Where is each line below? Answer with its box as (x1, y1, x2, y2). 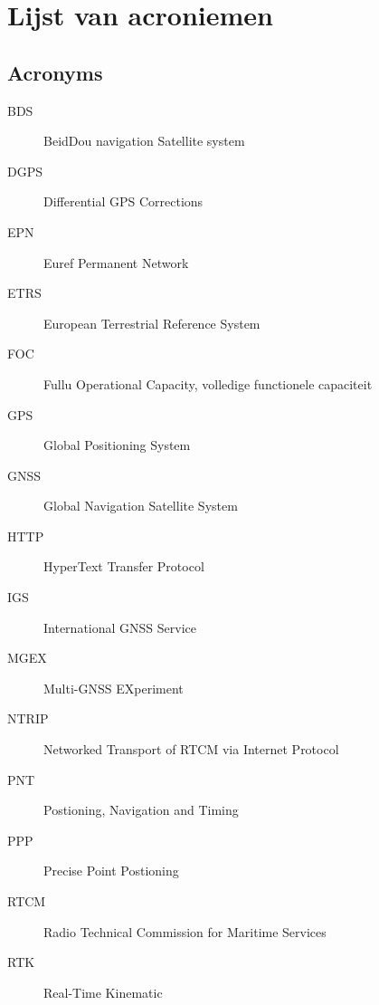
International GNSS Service (43, 617, 196, 636)
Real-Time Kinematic (43, 982, 163, 1001)
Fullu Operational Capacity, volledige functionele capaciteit (43, 374, 373, 393)
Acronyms (7, 58, 103, 86)
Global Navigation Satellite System (43, 496, 238, 515)
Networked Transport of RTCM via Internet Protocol (43, 740, 339, 759)
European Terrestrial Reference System (43, 313, 261, 332)
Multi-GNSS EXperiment (43, 678, 184, 697)
